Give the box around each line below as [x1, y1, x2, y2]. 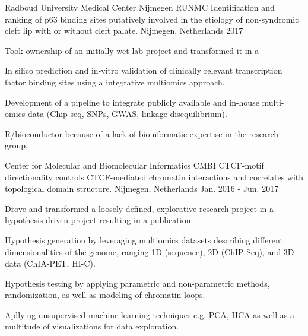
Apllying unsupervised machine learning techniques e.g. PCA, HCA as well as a [5, 308, 294, 321]
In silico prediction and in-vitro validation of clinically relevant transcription [5, 64, 282, 77]
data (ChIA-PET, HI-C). [5, 257, 96, 270]
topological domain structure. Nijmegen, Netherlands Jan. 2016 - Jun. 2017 [5, 182, 279, 195]
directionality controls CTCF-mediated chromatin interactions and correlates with [5, 170, 304, 183]
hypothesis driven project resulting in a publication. [5, 214, 193, 226]
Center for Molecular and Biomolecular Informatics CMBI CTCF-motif [5, 159, 264, 171]
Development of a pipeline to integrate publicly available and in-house [5, 96, 259, 108]
